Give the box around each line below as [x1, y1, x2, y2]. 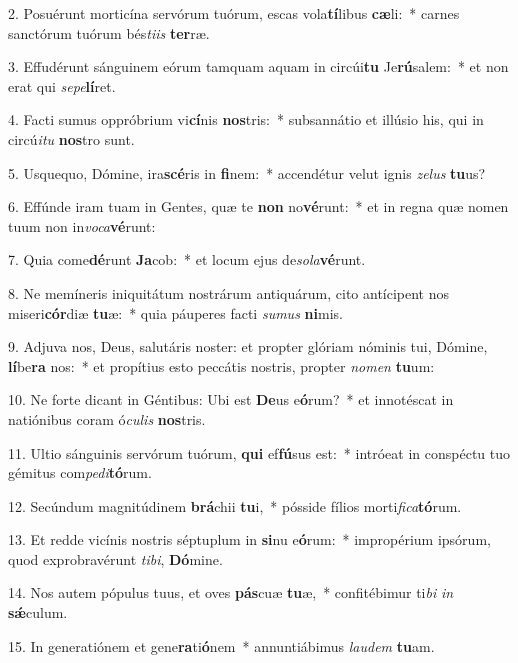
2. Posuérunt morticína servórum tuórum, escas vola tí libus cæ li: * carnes [8, 3, 460, 23]
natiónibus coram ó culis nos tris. [8, 408, 206, 429]
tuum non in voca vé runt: [8, 215, 156, 236]
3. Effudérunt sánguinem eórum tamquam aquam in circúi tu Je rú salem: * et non [8, 56, 509, 77]
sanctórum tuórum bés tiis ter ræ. [8, 22, 210, 43]
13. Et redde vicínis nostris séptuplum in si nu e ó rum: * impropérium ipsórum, [8, 529, 491, 550]
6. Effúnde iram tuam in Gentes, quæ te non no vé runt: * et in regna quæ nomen [8, 196, 509, 217]
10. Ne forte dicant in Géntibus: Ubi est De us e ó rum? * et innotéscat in [8, 389, 454, 410]
